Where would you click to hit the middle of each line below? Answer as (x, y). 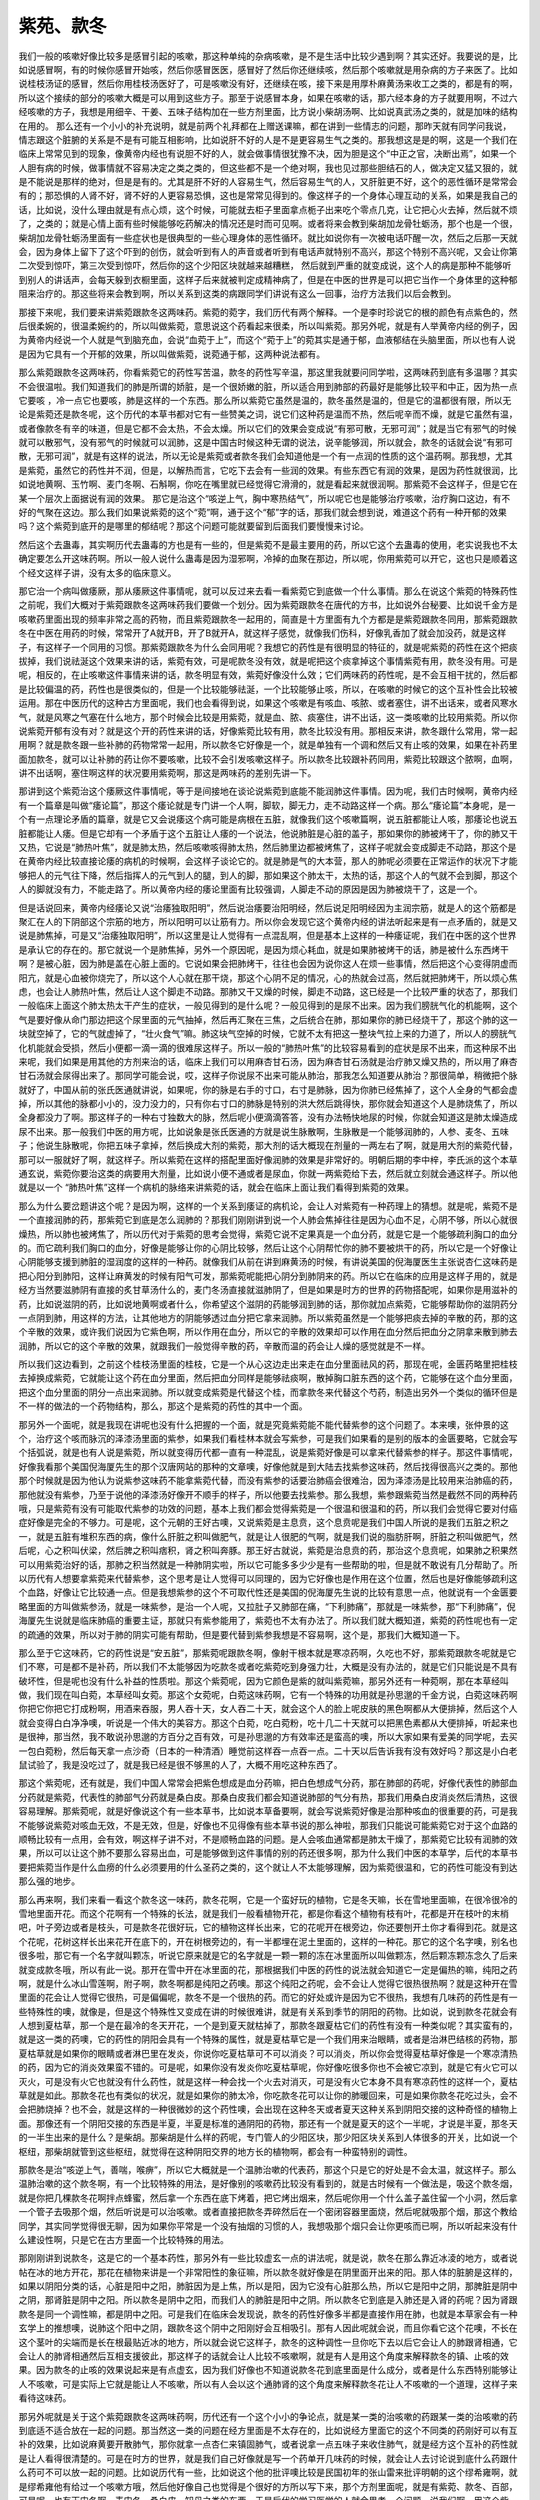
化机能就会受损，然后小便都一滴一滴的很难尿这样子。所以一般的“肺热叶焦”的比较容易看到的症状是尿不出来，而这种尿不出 (267, 1047)
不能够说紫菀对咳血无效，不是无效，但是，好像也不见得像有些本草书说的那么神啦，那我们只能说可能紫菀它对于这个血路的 (268, 1825)
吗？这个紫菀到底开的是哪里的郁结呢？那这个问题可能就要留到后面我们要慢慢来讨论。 (193, 526)
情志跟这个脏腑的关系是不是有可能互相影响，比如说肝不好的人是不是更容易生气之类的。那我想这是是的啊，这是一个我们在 (268, 139)
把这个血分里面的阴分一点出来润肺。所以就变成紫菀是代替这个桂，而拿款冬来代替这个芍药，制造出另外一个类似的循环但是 (268, 1392)
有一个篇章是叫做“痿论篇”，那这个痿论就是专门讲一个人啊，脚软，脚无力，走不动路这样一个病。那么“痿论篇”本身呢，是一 (267, 805)
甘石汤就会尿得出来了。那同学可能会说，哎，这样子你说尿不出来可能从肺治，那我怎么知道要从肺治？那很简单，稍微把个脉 (268, 1076)
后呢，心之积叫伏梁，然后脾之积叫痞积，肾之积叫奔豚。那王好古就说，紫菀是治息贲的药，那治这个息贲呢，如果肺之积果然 (268, 1551)
